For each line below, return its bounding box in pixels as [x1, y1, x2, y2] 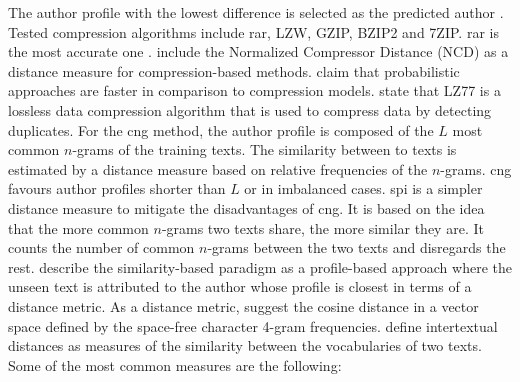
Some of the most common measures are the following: [8, 354, 342, 375]
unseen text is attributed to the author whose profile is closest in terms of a [8, 276, 472, 297]
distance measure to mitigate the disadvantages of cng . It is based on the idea [8, 197, 485, 218]
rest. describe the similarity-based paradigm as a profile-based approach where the [8, 256, 512, 277]
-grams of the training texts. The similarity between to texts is [72, 139, 457, 160]
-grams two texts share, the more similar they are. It [161, 217, 484, 238]
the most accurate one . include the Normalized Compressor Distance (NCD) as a [8, 41, 509, 62]
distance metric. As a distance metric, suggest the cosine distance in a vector [8, 295, 479, 316]
